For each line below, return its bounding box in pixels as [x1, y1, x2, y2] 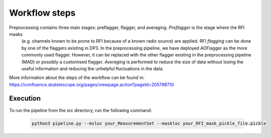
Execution [9, 94, 41, 103]
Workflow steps [9, 7, 76, 18]
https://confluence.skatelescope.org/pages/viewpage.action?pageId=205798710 [9, 82, 174, 87]
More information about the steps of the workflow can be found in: [9, 75, 145, 81]
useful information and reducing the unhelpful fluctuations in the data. [21, 65, 164, 71]
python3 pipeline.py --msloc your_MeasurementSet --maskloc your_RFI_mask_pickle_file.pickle [32, 120, 267, 126]
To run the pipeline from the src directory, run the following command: [9, 107, 152, 113]
